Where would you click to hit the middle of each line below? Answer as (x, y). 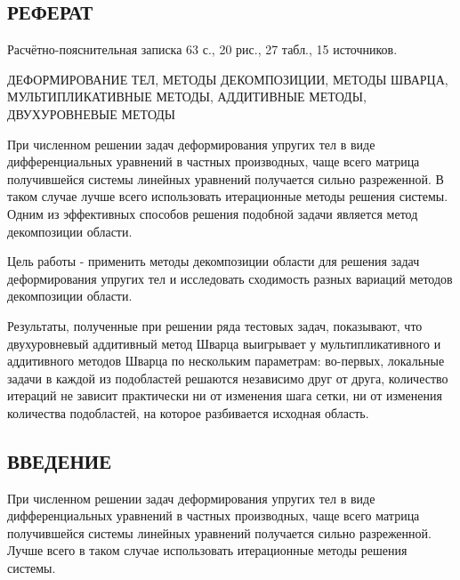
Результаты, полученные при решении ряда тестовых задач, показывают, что (215, 325)
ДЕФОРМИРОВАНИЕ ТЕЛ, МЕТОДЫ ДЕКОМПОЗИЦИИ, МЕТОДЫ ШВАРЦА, (228, 79)
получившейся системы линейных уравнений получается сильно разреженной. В (226, 178)
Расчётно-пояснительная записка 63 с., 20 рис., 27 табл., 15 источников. (202, 49)
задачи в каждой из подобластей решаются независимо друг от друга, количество (228, 378)
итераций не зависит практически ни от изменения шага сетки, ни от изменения (225, 395)
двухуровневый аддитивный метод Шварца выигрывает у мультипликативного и (224, 343)
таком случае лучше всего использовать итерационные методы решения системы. (228, 196)
